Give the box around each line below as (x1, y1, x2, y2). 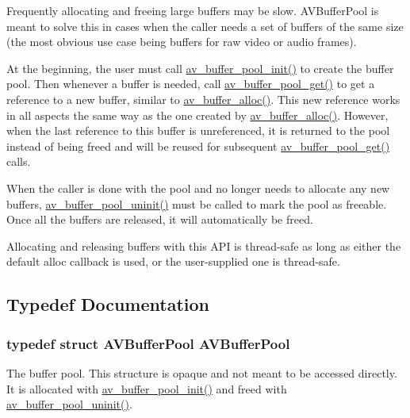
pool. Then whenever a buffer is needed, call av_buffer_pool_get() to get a (6, 75, 375, 92)
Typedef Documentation (6, 292, 209, 316)
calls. (6, 153, 31, 170)
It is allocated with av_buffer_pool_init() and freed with (6, 380, 287, 397)
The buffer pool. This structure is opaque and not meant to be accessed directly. (6, 364, 397, 381)
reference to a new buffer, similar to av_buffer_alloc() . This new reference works (6, 90, 400, 107)
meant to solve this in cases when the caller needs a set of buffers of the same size (6, 17, 404, 34)
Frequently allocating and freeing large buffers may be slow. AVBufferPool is (6, 2, 379, 18)
